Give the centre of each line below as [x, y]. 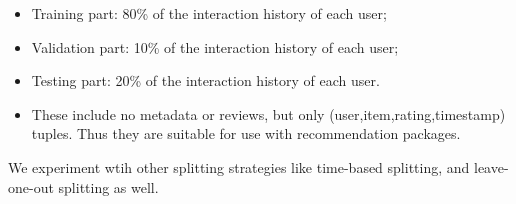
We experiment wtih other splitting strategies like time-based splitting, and [239, 166]
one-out [31, 186]
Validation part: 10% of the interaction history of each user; [215, 46]
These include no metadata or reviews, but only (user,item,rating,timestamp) [268, 113]
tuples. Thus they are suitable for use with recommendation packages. [246, 133]
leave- [491, 166]
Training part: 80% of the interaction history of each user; [209, 13]
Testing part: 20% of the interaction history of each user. [205, 80]
